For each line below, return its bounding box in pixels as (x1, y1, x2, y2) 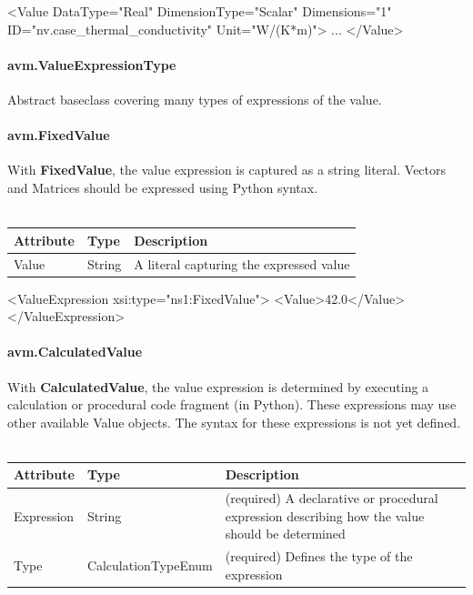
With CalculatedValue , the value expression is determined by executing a (7, 377, 429, 396)
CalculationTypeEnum (86, 556, 213, 575)
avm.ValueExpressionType (7, 55, 176, 74)
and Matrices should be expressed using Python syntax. (7, 177, 318, 197)
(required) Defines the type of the (225, 547, 413, 566)
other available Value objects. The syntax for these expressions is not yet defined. (7, 412, 461, 431)
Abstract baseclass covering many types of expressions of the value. (7, 89, 382, 108)
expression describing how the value (225, 506, 425, 525)
